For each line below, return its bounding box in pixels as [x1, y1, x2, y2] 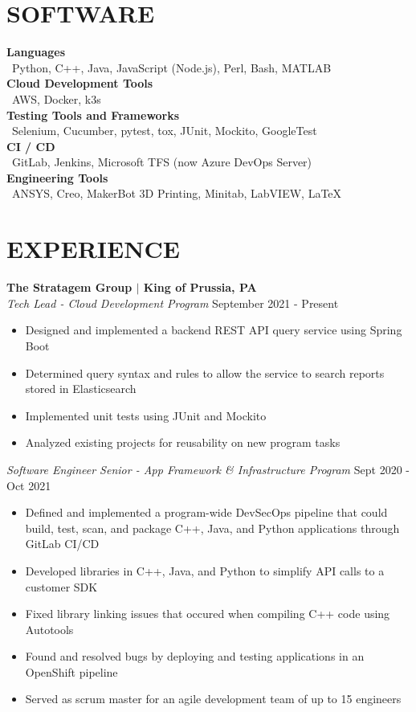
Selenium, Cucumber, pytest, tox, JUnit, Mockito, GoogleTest [11, 122, 317, 139]
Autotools [25, 620, 74, 637]
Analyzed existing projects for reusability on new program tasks [25, 434, 341, 451]
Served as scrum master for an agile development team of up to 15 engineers [25, 690, 402, 707]
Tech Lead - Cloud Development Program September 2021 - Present [6, 294, 339, 311]
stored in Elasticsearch [25, 380, 137, 397]
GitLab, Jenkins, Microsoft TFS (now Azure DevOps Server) [11, 153, 312, 170]
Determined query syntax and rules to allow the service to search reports [25, 364, 385, 381]
